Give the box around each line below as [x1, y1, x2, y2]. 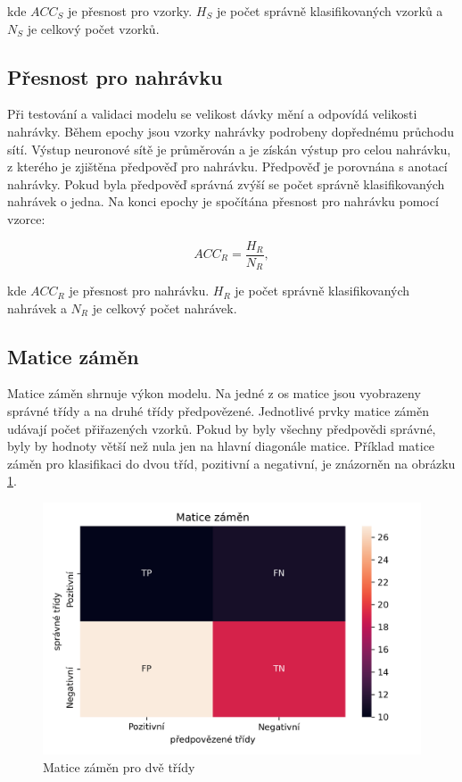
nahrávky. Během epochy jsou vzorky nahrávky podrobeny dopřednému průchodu [7, 121, 455, 140]
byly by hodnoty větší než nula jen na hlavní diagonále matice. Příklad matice [7, 437, 435, 455]
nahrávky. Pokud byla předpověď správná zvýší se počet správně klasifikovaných [7, 174, 445, 193]
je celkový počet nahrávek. [92, 298, 237, 317]
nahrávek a [7, 298, 67, 317]
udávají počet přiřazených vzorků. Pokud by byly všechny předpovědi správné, [7, 419, 436, 437]
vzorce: [7, 209, 45, 228]
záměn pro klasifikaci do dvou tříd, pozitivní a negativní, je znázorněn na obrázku [7, 453, 456, 472]
